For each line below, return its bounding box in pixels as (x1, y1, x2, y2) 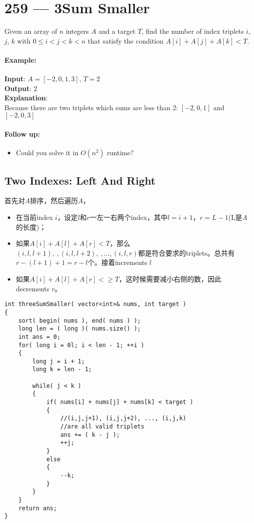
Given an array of (4, 26, 57, 36)
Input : (4, 73, 26, 84)
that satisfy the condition (87, 35, 164, 46)
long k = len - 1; (32, 366, 92, 373)
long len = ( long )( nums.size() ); (18, 325, 141, 333)
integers (65, 26, 89, 36)
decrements (16, 283, 49, 293)
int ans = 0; (18, 333, 61, 340)
